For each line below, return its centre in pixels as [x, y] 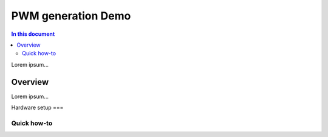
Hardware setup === [37, 108]
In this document [33, 34]
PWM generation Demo [71, 16]
